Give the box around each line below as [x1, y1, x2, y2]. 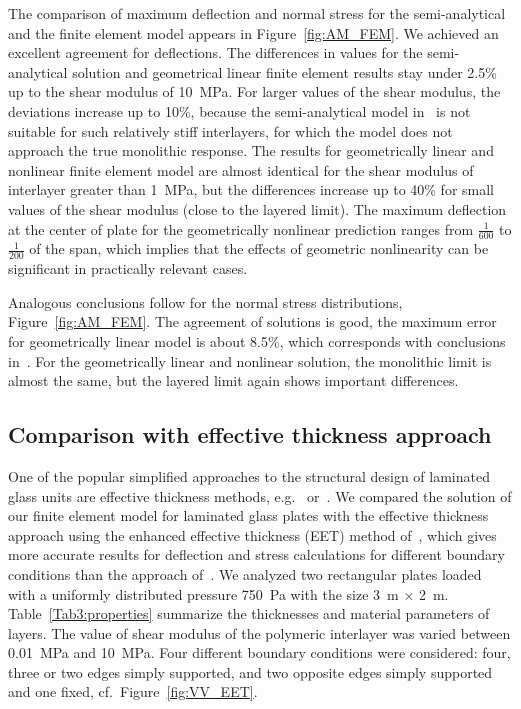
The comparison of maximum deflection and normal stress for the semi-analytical [8, 3, 506, 23]
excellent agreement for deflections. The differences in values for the [8, 42, 423, 63]
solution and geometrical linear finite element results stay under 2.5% [72, 61, 497, 82]
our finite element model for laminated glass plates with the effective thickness [8, 505, 489, 526]
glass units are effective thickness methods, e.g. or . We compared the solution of [8, 485, 512, 506]
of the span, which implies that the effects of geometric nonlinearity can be [29, 238, 489, 259]
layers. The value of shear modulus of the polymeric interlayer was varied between [8, 622, 511, 643]
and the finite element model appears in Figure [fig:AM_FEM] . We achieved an [8, 22, 499, 43]
